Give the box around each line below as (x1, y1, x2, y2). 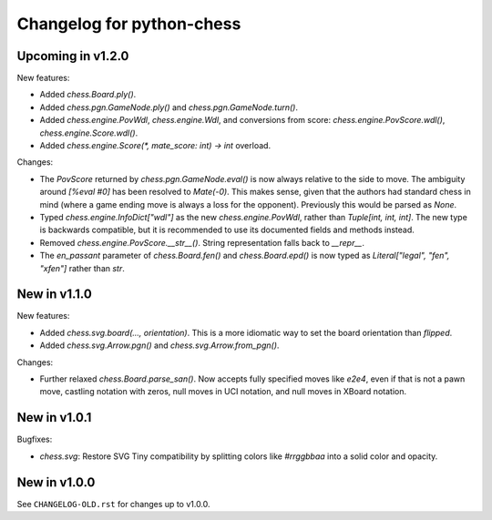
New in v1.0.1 (16, 410, 92, 425)
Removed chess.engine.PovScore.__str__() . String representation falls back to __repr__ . (39, 237, 364, 248)
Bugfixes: (16, 433, 53, 445)
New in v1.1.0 (16, 287, 93, 302)
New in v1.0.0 (16, 474, 96, 490)
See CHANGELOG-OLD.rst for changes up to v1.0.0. (16, 498, 210, 509)
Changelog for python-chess (16, 14, 241, 34)
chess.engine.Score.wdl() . (39, 127, 138, 138)
